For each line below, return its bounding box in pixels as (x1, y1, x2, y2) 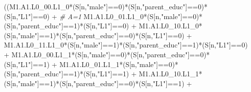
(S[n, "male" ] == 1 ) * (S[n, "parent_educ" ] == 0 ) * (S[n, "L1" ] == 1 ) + (4, 78, 192, 88)
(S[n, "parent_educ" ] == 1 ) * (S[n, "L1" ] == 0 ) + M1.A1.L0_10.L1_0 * (4, 21, 203, 31)
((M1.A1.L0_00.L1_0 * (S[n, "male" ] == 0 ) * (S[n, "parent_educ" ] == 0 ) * (4, 1, 207, 11)
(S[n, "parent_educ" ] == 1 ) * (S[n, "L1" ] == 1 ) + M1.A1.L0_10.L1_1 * (4, 69, 203, 79)
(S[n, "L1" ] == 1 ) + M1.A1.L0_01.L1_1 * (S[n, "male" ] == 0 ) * (4, 59, 179, 69)
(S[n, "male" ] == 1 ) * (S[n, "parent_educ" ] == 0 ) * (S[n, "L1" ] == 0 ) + (4, 30, 192, 40)
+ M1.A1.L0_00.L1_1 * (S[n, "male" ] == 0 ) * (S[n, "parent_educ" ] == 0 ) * (4, 49, 210, 59)
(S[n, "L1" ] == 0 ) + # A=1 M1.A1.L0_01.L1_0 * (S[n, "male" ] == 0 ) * (4, 11, 203, 21)
